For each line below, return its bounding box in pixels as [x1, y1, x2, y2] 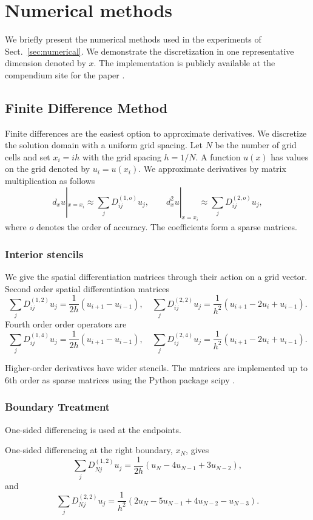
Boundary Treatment [5, 399, 110, 414]
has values [271, 150, 309, 163]
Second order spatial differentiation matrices [5, 282, 169, 295]
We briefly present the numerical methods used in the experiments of [5, 33, 261, 46]
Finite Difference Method [5, 98, 168, 117]
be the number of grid [215, 139, 297, 151]
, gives [186, 443, 209, 456]
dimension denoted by [5, 56, 86, 69]
